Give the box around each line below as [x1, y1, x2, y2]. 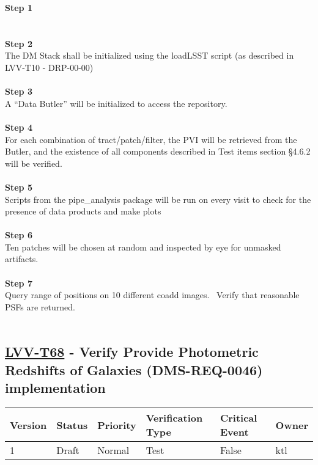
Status [56, 417, 88, 432]
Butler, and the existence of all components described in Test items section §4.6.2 [5, 145, 311, 158]
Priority [97, 417, 136, 432]
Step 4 [5, 120, 32, 133]
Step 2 [5, 37, 32, 49]
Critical [220, 411, 257, 425]
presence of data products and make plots [5, 205, 161, 218]
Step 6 [5, 229, 32, 241]
